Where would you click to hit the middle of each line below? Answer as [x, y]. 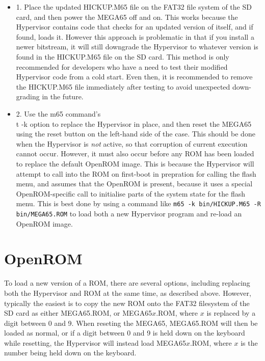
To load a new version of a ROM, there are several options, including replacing [127, 283]
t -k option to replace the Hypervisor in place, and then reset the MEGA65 [134, 123]
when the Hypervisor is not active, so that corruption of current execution [132, 143]
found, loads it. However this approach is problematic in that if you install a [135, 36]
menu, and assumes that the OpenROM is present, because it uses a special [134, 184]
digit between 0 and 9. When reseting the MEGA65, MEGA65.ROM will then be [131, 323]
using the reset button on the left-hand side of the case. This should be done [136, 134]
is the [249, 342]
